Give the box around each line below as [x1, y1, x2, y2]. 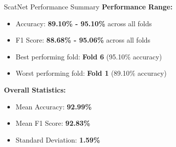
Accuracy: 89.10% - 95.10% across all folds [15, 18, 152, 28]
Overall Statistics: [4, 84, 66, 95]
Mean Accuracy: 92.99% [15, 101, 92, 111]
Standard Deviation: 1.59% [15, 134, 100, 145]
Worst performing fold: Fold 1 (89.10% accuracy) [15, 68, 167, 78]
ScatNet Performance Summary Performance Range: [4, 1, 173, 11]
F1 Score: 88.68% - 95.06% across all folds [15, 35, 151, 45]
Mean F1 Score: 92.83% [15, 118, 90, 128]
